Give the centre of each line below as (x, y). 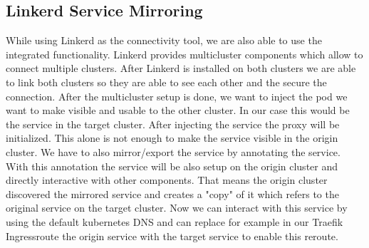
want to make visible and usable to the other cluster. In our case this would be (178, 110)
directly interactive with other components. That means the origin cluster (167, 180)
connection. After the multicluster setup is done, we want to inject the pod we (177, 96)
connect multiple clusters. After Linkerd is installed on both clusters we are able (181, 68)
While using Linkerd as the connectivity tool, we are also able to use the (164, 40)
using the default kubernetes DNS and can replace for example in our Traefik (175, 221)
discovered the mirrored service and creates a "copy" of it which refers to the (172, 193)
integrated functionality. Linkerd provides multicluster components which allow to (184, 54)
